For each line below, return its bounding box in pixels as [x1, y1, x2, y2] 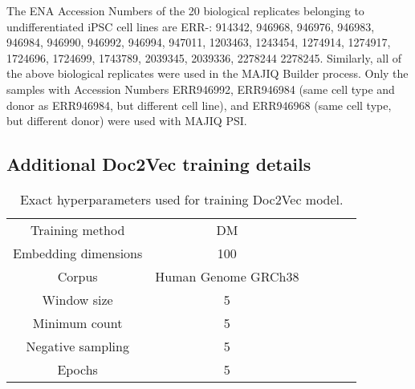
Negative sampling [26, 336, 129, 355]
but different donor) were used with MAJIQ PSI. [6, 112, 247, 129]
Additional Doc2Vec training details [6, 152, 311, 176]
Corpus [57, 266, 98, 286]
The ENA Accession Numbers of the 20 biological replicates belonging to [6, 2, 364, 18]
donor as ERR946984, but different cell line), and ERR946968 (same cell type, [6, 96, 392, 113]
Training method [30, 220, 125, 239]
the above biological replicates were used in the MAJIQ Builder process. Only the [6, 65, 409, 82]
